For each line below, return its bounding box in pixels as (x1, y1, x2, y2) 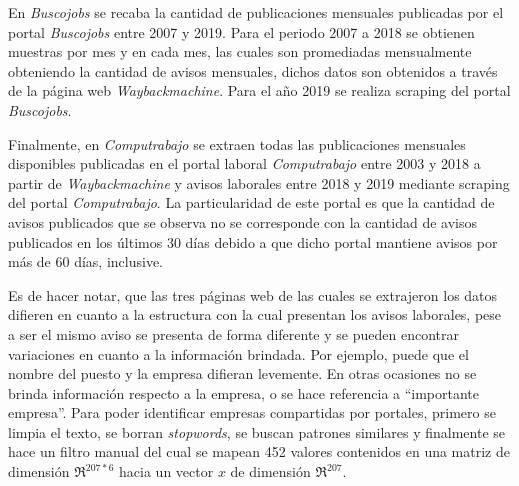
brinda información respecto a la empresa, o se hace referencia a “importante (8, 382, 480, 403)
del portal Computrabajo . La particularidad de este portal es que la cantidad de (8, 192, 495, 213)
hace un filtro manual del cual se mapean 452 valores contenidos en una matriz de (8, 441, 510, 462)
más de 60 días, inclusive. (8, 251, 163, 272)
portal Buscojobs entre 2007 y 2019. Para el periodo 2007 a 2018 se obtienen (8, 21, 475, 42)
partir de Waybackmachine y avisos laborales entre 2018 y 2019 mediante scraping (8, 172, 510, 193)
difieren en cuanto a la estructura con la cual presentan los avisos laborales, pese (8, 304, 502, 325)
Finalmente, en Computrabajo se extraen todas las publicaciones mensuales (8, 133, 466, 154)
